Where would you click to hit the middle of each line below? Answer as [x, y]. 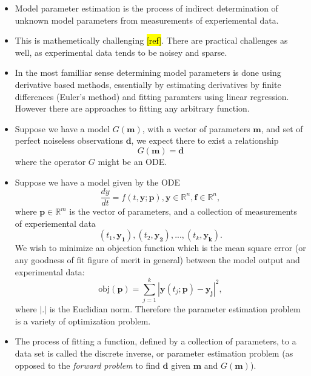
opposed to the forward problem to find [87, 365]
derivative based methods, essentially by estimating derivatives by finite [148, 84]
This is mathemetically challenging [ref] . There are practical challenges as [151, 40]
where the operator [50, 161]
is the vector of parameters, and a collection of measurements [183, 211]
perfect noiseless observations [69, 140]
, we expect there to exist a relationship [205, 140]
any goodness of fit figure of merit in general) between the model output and [157, 259]
